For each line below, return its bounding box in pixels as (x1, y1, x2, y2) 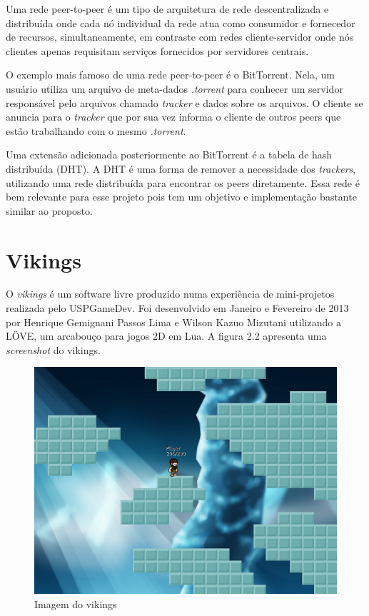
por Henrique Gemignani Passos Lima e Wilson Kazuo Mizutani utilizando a (6, 314, 341, 329)
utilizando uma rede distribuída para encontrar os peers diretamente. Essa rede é (6, 175, 360, 190)
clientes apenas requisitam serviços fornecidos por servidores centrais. (6, 43, 309, 58)
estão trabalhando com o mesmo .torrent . (6, 123, 186, 138)
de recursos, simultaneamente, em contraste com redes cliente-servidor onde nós (6, 29, 354, 44)
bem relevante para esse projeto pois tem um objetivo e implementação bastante (6, 189, 357, 204)
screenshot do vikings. (6, 342, 101, 357)
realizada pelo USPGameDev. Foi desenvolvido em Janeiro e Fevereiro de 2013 (6, 301, 349, 315)
